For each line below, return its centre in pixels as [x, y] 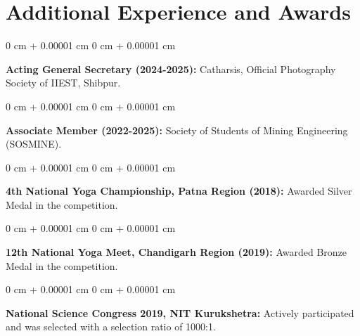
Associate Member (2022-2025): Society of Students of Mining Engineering [177, 130]
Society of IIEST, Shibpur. [63, 83]
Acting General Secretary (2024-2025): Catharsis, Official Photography [171, 69]
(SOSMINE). [34, 144]
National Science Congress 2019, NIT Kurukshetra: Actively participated [180, 312]
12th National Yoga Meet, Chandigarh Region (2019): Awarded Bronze [176, 252]
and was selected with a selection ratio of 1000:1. [111, 327]
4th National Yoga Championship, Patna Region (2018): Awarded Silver [179, 191]
